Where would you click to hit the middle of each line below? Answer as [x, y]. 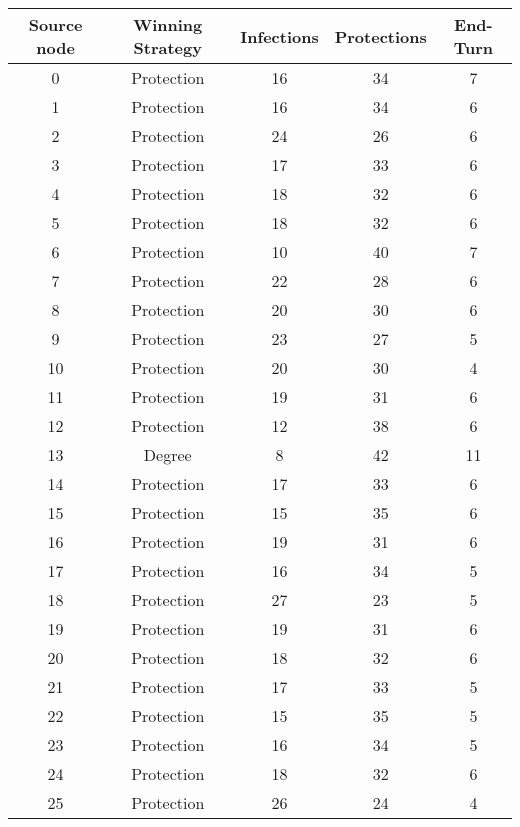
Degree [167, 454]
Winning [168, 24]
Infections [279, 36]
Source [55, 24]
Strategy [167, 47]
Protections [380, 36]
